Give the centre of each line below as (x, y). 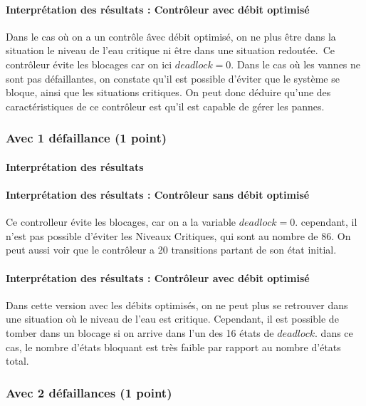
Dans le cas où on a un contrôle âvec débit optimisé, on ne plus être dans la (171, 36)
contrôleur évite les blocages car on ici (89, 64)
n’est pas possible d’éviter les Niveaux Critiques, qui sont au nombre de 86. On (178, 235)
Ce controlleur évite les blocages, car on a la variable (121, 222)
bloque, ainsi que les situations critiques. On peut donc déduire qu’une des (168, 92)
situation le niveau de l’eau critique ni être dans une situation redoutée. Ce (170, 50)
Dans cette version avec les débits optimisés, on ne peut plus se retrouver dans (177, 304)
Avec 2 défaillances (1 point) (89, 392)
